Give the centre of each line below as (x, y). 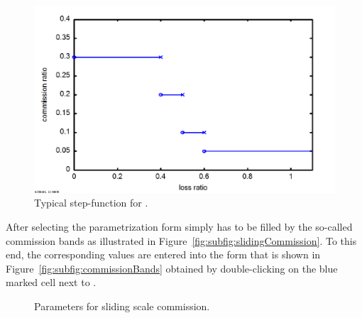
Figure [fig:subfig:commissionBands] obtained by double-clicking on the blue (172, 268)
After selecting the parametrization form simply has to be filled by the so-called (179, 226)
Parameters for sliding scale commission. (122, 306)
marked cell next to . (51, 282)
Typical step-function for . (91, 203)
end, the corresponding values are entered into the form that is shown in (163, 254)
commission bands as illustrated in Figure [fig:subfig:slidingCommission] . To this (181, 240)
